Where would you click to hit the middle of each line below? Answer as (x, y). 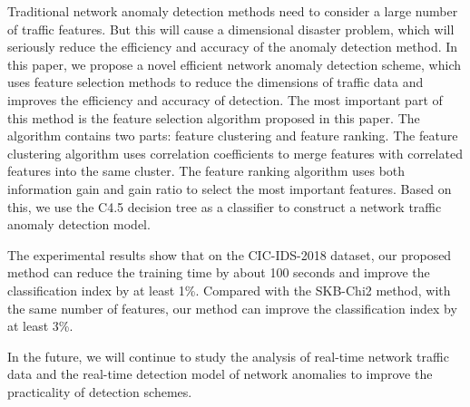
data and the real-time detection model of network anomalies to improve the (220, 374)
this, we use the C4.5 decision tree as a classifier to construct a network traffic (225, 206)
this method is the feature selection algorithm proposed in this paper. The (214, 117)
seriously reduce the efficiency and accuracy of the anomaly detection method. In (233, 47)
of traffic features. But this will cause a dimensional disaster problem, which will (231, 29)
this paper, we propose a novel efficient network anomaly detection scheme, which (235, 64)
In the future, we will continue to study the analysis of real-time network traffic (228, 356)
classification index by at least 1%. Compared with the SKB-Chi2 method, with (229, 290)
